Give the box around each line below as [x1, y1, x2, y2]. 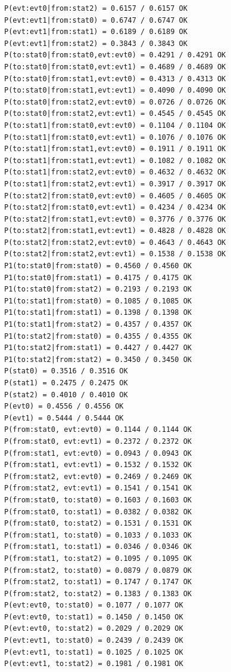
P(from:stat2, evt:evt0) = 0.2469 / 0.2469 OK [4, 472, 192, 481]
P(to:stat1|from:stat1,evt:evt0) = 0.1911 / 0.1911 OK [4, 145, 226, 154]
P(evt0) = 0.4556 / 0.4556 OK [4, 402, 124, 411]
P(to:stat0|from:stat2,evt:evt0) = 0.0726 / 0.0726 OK [4, 97, 226, 106]
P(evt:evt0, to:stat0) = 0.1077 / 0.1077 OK [4, 601, 183, 610]
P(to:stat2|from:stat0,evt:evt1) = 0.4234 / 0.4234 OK [4, 203, 226, 212]
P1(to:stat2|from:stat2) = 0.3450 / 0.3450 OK [4, 355, 192, 364]
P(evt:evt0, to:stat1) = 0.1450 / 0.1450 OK [4, 612, 183, 621]
